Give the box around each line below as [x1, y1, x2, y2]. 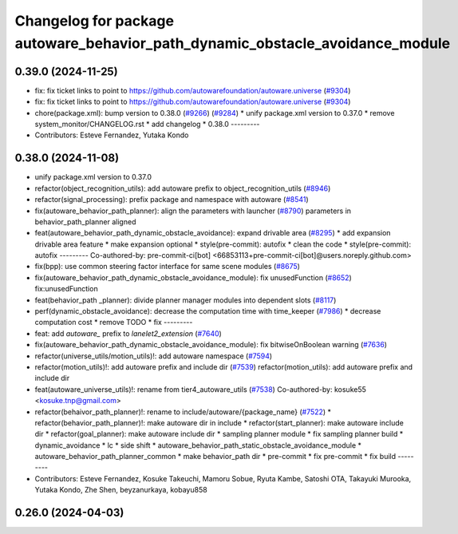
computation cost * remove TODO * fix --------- [34, 318, 193, 327]
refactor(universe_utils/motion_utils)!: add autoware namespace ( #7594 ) [34, 351, 273, 361]
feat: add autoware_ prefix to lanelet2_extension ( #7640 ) [34, 328, 223, 338]
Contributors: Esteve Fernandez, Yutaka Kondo [34, 130, 189, 140]
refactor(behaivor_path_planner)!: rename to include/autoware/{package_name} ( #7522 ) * [34, 407, 331, 417]
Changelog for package [14, 12, 175, 30]
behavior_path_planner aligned [34, 216, 136, 227]
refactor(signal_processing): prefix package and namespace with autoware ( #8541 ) [34, 195, 309, 204]
